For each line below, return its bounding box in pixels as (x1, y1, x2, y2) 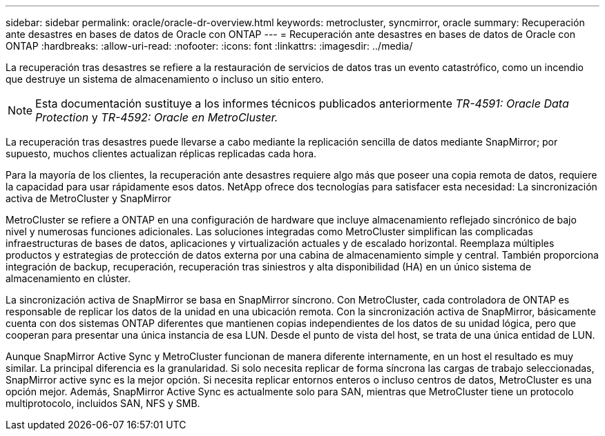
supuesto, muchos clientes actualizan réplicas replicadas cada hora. (6, 148, 317, 159)
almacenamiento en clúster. (6, 272, 131, 284)
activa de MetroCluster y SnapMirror (6, 192, 171, 204)
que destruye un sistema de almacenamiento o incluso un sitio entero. (6, 73, 324, 85)
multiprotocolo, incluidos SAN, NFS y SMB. (6, 397, 200, 409)
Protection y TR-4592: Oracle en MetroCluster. (35, 110, 278, 124)
